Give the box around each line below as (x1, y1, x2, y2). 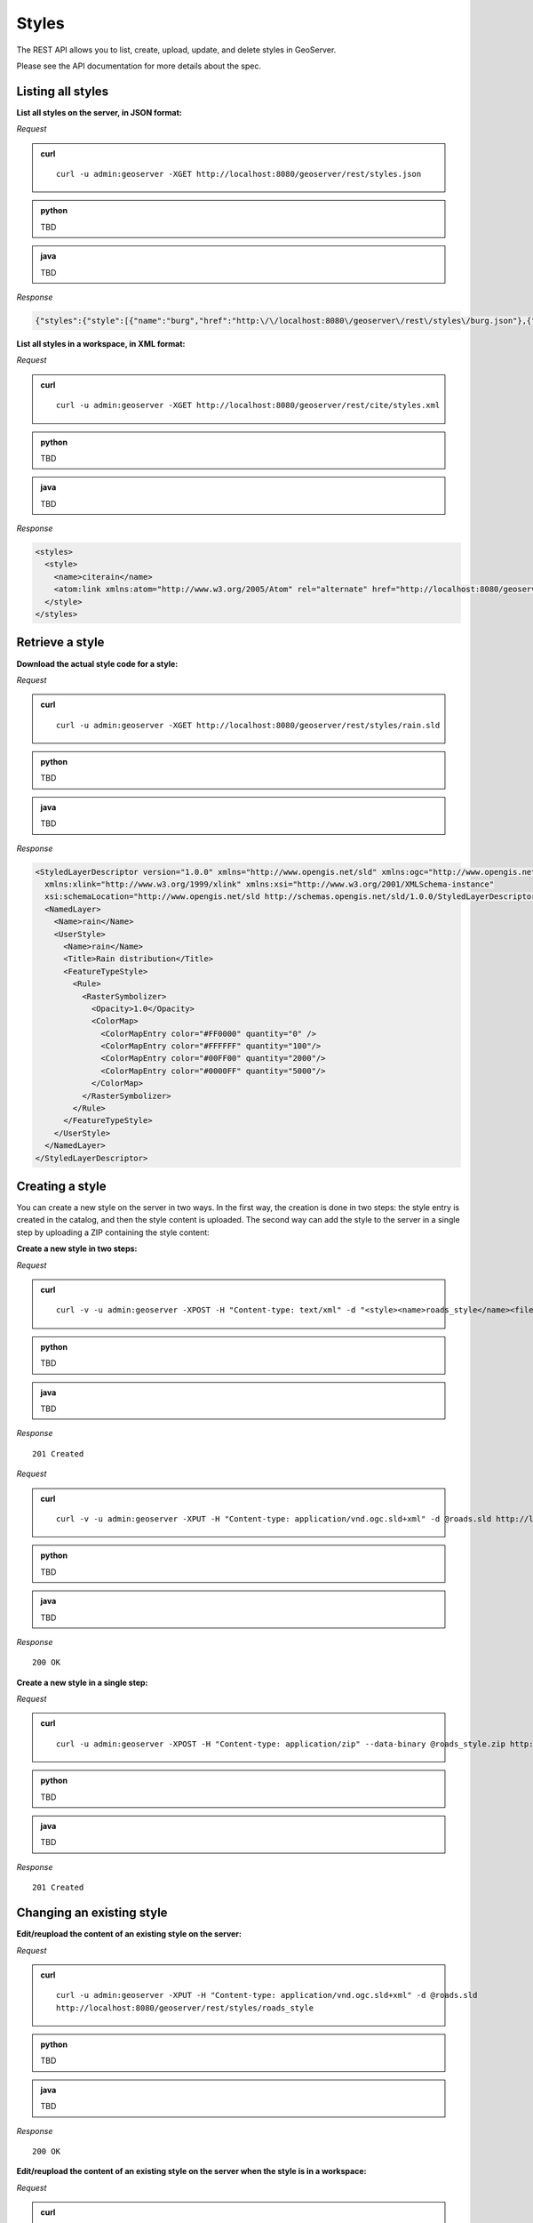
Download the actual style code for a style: (16, 658, 179, 669)
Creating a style (16, 1179, 107, 1193)
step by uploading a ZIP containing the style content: (16, 1227, 211, 1238)
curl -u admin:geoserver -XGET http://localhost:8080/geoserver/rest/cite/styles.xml (56, 400, 441, 411)
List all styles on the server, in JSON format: (16, 107, 182, 117)
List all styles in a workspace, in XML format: (16, 338, 186, 349)
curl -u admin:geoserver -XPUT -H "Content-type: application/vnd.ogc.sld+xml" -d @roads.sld (56, 1990, 478, 2001)
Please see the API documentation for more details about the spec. (16, 60, 262, 71)
